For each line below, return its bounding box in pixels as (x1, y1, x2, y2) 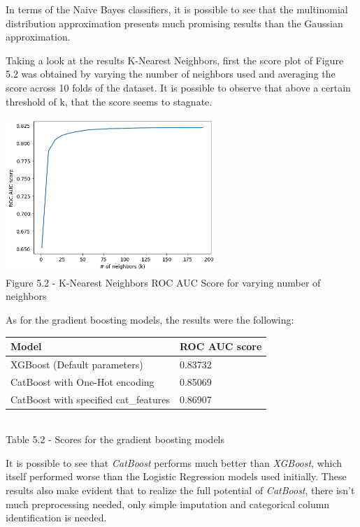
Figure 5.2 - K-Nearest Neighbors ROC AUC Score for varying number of (6, 275, 321, 289)
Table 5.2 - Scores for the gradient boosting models (6, 432, 225, 447)
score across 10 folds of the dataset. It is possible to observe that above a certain (6, 80, 351, 94)
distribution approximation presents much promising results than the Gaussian (6, 15, 343, 30)
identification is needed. (6, 510, 107, 525)
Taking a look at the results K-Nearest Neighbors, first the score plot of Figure (6, 52, 344, 67)
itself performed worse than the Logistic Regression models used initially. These (6, 469, 347, 484)
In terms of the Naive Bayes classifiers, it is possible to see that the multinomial (6, 2, 348, 16)
